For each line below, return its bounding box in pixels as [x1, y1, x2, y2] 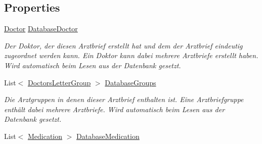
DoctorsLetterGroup [27, 77, 91, 87]
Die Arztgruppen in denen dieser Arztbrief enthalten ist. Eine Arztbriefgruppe [4, 94, 244, 105]
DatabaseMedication [76, 130, 140, 141]
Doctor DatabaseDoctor [4, 23, 78, 34]
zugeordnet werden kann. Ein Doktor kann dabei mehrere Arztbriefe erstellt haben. [4, 50, 258, 61]
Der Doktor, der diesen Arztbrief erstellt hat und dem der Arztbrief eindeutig [4, 40, 243, 51]
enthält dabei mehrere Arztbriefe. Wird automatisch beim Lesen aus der [4, 104, 225, 114]
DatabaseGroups [105, 77, 156, 87]
